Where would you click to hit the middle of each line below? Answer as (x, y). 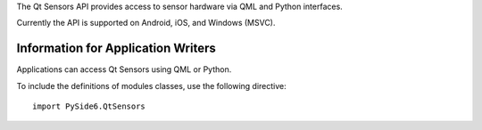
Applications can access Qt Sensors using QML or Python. (124, 69)
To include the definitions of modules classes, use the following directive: (151, 85)
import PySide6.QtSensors (89, 106)
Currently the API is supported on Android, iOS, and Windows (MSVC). (146, 23)
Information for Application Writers (116, 49)
